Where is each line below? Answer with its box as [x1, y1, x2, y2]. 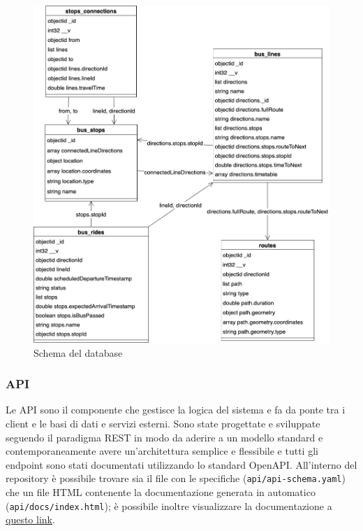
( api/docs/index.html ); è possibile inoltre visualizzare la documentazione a [6, 498, 332, 513]
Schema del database [34, 345, 123, 360]
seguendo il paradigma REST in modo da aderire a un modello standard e [6, 430, 323, 444]
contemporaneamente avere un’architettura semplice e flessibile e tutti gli [6, 444, 318, 458]
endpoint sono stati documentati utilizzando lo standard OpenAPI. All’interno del [6, 457, 357, 472]
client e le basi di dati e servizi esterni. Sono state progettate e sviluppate [6, 416, 320, 430]
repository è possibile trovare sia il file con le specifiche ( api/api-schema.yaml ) [6, 471, 346, 486]
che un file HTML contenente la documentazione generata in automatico [6, 485, 316, 500]
